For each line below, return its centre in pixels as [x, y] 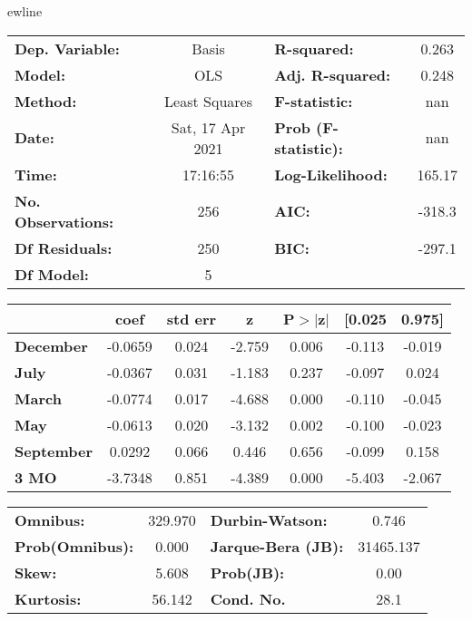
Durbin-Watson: [269, 519]
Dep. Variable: [67, 48]
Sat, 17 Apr [208, 127]
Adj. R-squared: [333, 74]
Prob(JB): [247, 572]
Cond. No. [248, 598]
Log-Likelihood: [331, 174]
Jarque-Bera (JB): [277, 546]
